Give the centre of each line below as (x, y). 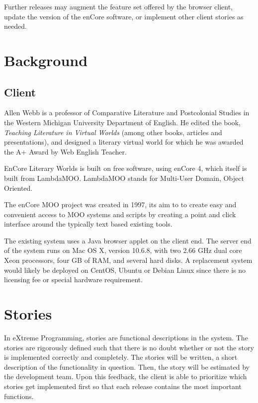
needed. (15, 26)
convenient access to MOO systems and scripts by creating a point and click (120, 214)
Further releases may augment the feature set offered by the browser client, (118, 6)
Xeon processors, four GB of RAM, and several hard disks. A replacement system (128, 260)
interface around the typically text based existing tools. (88, 224)
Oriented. (18, 188)
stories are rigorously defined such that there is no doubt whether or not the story (129, 347)
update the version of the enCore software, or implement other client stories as (124, 16)
